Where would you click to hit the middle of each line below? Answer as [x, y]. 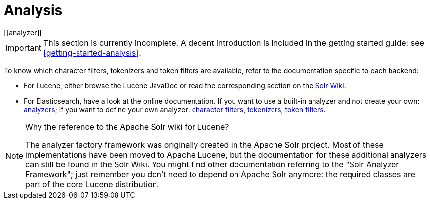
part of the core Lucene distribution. [92, 184]
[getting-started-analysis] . [92, 53]
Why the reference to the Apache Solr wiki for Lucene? [127, 127]
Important [23, 48]
